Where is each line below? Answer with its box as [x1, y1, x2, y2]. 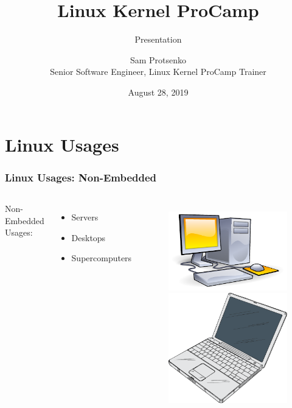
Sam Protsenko [130, 53, 187, 66]
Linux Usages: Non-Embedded [5, 169, 157, 185]
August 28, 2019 [128, 85, 189, 98]
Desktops [71, 231, 106, 244]
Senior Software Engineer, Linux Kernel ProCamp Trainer [50, 65, 266, 78]
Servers [71, 210, 99, 223]
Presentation [134, 33, 182, 46]
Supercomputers [71, 251, 132, 264]
